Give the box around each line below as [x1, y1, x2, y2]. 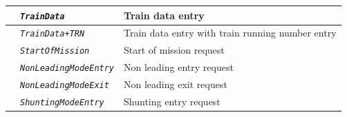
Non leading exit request [124, 77, 227, 92]
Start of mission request [124, 43, 225, 57]
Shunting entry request [124, 94, 221, 109]
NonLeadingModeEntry [20, 63, 115, 74]
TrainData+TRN [20, 29, 85, 39]
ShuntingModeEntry [20, 98, 104, 108]
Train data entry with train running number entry [124, 25, 337, 40]
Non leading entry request [124, 60, 234, 74]
